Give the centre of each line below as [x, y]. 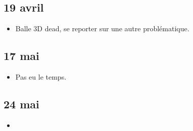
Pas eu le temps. [41, 77]
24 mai [21, 104]
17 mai [21, 56]
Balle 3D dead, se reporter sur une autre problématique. [102, 28]
